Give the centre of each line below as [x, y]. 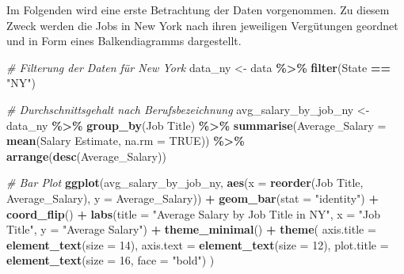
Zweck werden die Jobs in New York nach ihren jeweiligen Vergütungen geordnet [202, 25]
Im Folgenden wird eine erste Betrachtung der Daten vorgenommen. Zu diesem [198, 10]
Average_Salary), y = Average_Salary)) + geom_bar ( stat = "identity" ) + [192, 198]
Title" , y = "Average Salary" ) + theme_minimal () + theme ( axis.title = [191, 229]
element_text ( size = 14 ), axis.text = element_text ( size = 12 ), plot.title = [198, 244]
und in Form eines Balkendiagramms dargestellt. [124, 41]
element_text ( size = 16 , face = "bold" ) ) [111, 260]
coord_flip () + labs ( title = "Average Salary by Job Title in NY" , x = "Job [194, 213]
